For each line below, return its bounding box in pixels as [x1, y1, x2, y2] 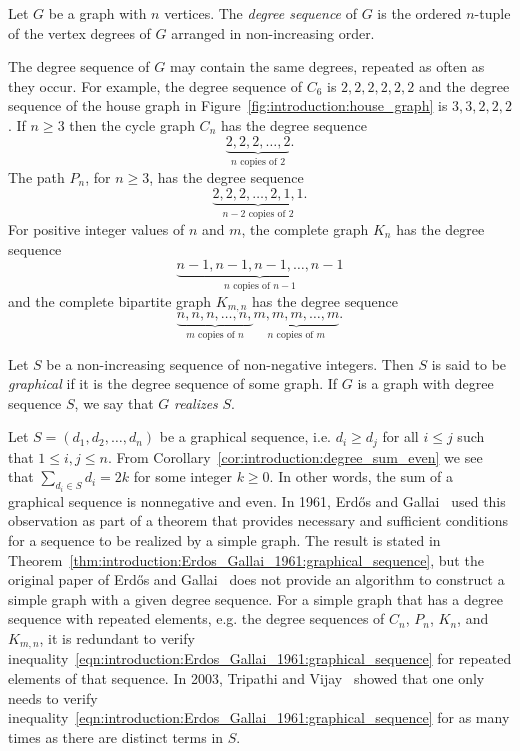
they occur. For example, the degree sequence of [8, 75, 302, 96]
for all [382, 426, 419, 447]
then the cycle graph [69, 114, 195, 135]
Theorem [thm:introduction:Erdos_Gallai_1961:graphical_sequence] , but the [8, 549, 484, 570]
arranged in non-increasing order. [171, 22, 375, 43]
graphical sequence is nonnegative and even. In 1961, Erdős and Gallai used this [8, 490, 506, 511]
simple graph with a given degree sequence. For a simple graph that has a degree [8, 588, 503, 609]
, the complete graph [241, 219, 369, 240]
